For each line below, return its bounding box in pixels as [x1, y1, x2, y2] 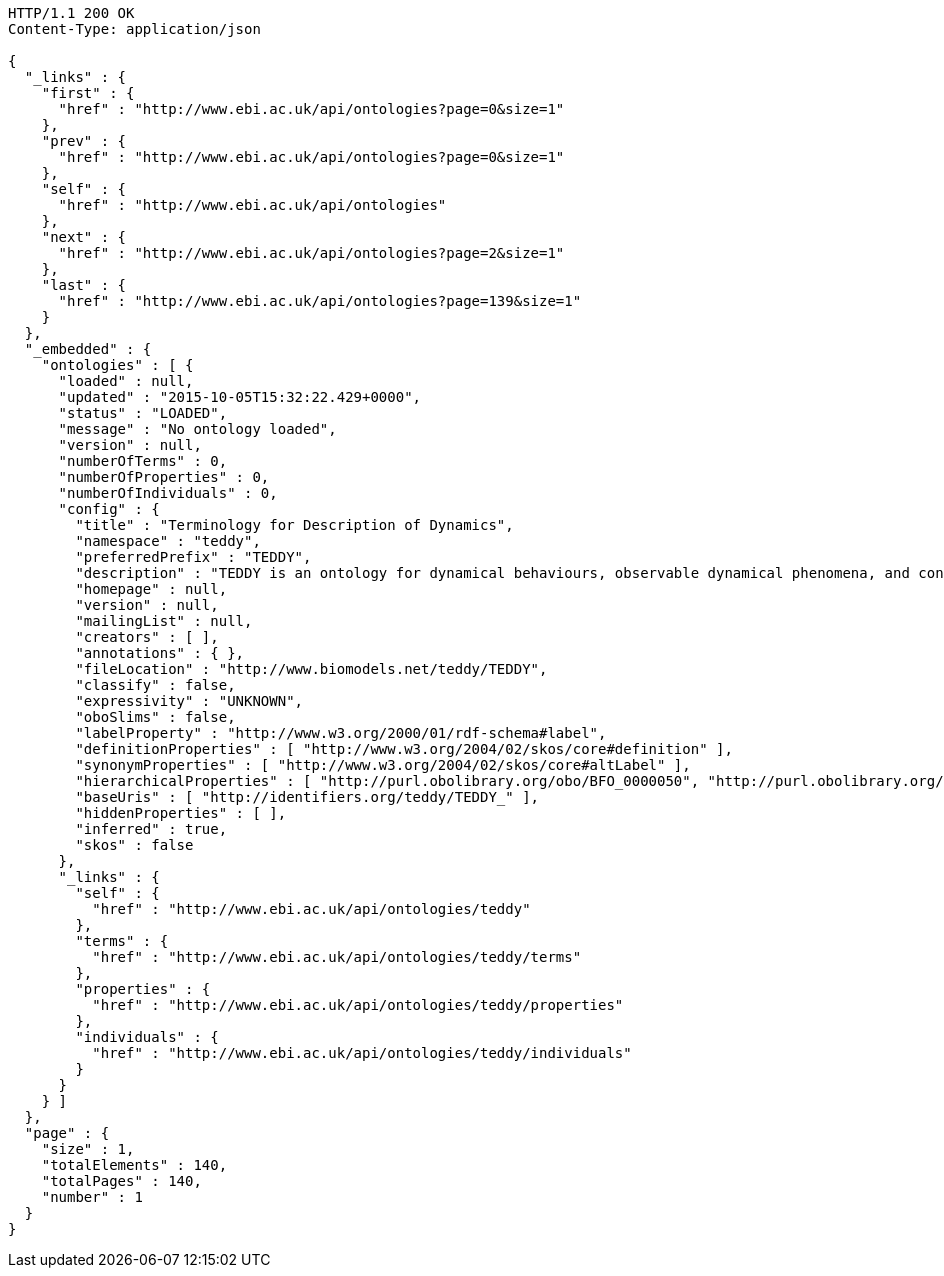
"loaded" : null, [58, 373, 194, 389]
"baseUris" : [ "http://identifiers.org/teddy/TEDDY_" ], [75, 789, 540, 805]
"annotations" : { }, [75, 645, 245, 661]
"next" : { [41, 229, 127, 245]
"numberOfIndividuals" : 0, [58, 485, 278, 501]
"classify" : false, [75, 677, 236, 693]
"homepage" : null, [75, 581, 228, 597]
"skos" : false [75, 837, 194, 853]
